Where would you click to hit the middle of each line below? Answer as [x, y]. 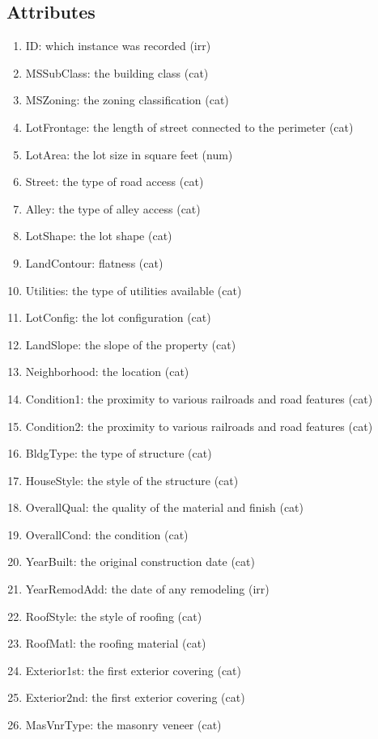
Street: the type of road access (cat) [115, 182]
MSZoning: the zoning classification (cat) [127, 100]
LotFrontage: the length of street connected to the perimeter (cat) [189, 127]
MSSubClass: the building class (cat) [117, 72]
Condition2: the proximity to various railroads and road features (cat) [199, 426]
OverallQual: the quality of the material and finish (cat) [164, 507]
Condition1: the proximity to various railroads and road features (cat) [199, 398]
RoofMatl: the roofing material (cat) [116, 643]
